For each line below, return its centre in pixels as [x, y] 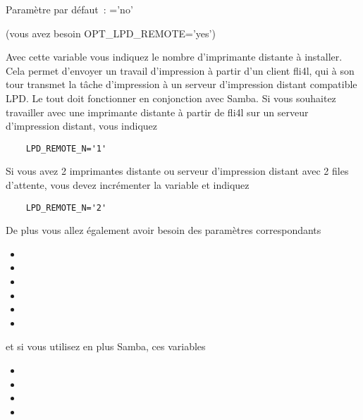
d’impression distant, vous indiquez [82, 126]
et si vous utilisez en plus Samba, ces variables [106, 346]
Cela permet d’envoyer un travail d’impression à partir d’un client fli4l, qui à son [180, 70]
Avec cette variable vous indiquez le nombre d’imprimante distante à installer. [174, 57]
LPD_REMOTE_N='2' [66, 208]
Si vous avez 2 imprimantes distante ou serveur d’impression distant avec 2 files [177, 171]
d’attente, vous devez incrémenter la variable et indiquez [128, 185]
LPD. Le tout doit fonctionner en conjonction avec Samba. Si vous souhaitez [171, 98]
